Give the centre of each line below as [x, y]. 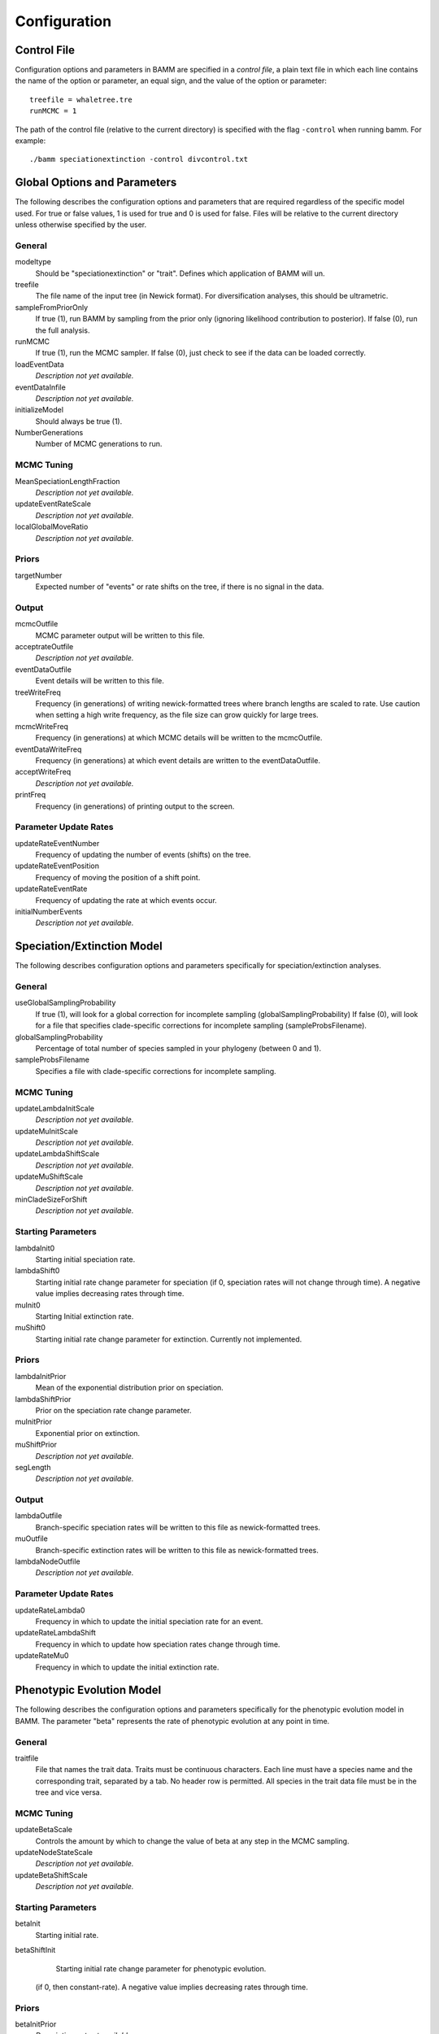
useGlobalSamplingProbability [65, 1003]
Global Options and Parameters [96, 183]
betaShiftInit [35, 1950]
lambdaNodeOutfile [48, 1561]
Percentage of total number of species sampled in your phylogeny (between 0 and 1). [178, 1048]
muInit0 [28, 1305]
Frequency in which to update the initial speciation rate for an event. [149, 1621]
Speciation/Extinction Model [89, 947]
